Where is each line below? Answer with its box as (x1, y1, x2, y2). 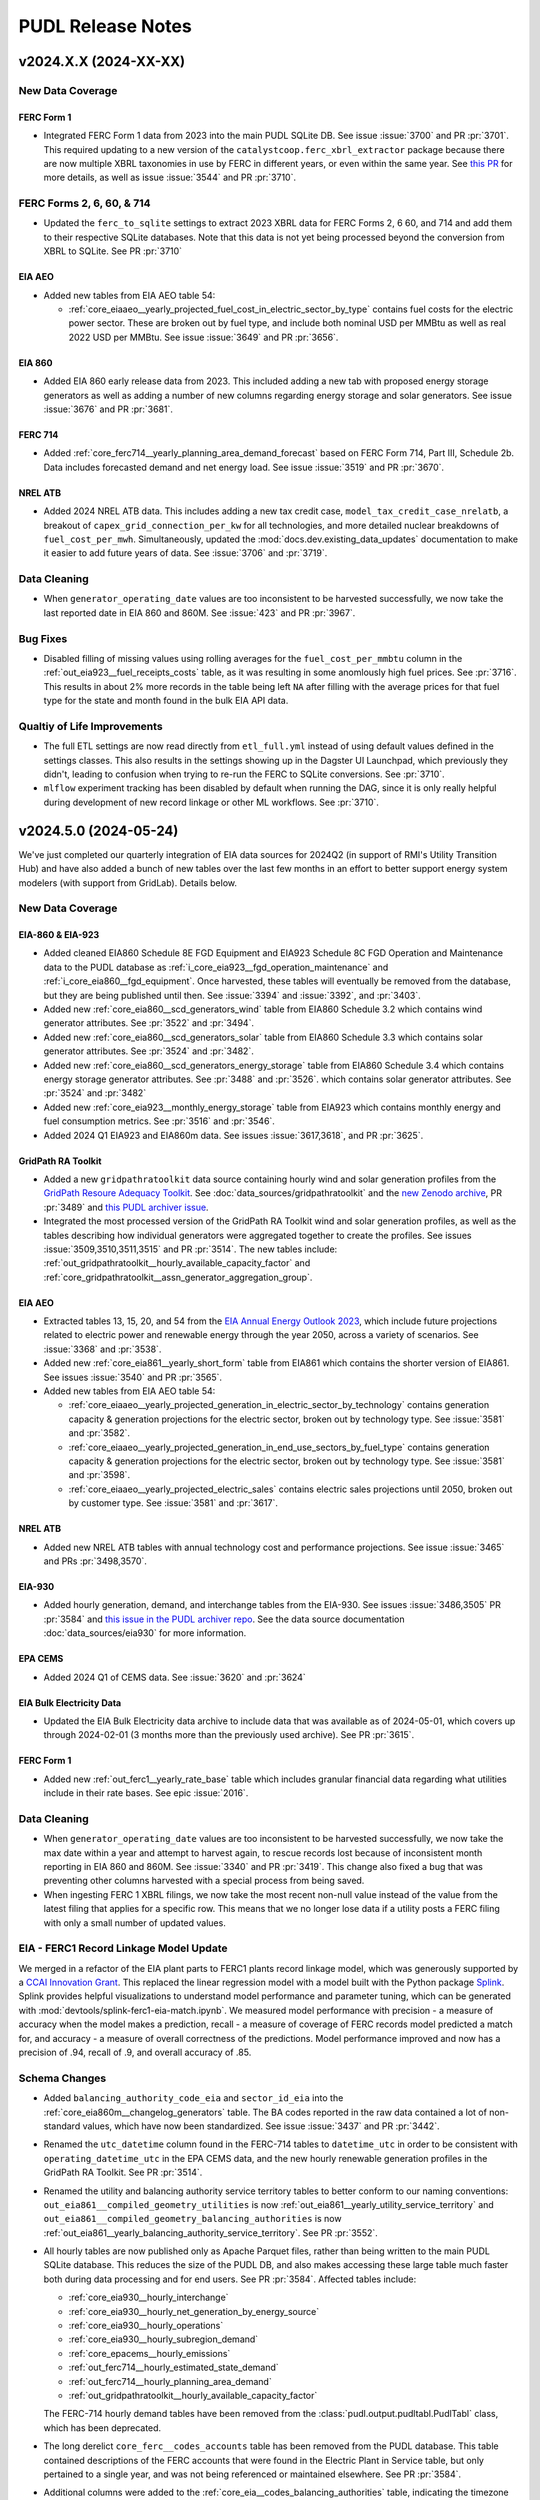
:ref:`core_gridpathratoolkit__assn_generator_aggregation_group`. (43, 1271, 313, 1283)
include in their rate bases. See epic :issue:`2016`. (43, 1787, 249, 1799)
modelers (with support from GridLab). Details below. (18, 876, 238, 889)
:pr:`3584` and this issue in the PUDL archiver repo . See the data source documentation (43, 1613, 405, 1625)
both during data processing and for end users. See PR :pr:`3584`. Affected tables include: (43, 2273, 417, 2285)
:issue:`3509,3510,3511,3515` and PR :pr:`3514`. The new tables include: (43, 1243, 338, 1255)
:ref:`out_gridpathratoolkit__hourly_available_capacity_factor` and (43, 1257, 311, 1269)
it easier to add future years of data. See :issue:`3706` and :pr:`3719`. (43, 547, 328, 559)
